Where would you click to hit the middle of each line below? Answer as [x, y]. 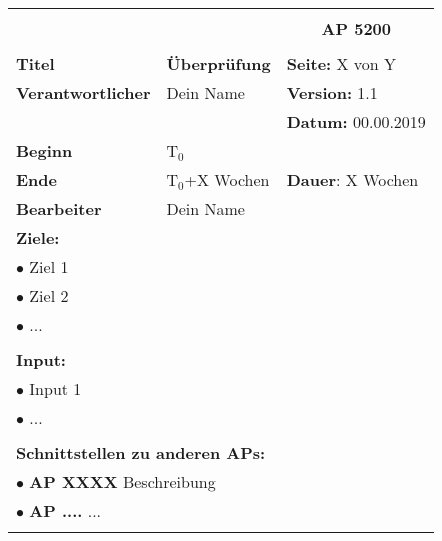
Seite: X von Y [341, 63]
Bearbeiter [59, 208]
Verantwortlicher [83, 92]
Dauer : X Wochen [352, 179]
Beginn [44, 150]
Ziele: [38, 237]
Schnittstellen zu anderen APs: [141, 452]
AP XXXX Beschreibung [122, 481]
